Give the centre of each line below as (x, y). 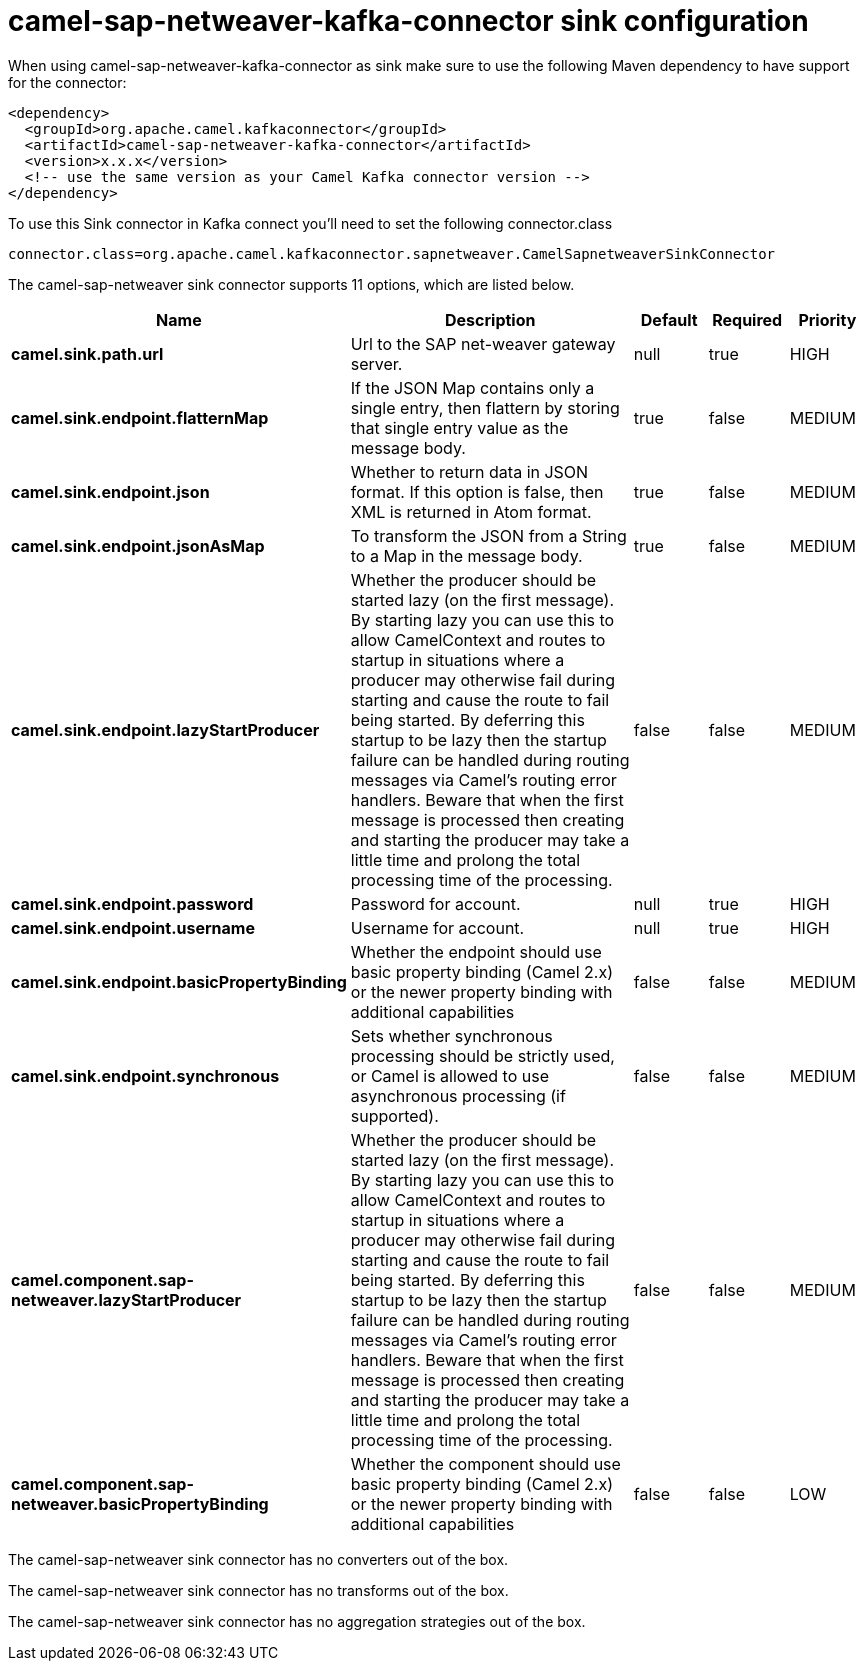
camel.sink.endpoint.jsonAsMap (138, 545)
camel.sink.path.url (87, 353)
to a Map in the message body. (466, 555)
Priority (827, 319)
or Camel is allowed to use (449, 1075)
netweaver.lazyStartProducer (126, 1299)
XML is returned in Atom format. (471, 511)
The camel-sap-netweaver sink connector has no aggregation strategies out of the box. (297, 1621)
